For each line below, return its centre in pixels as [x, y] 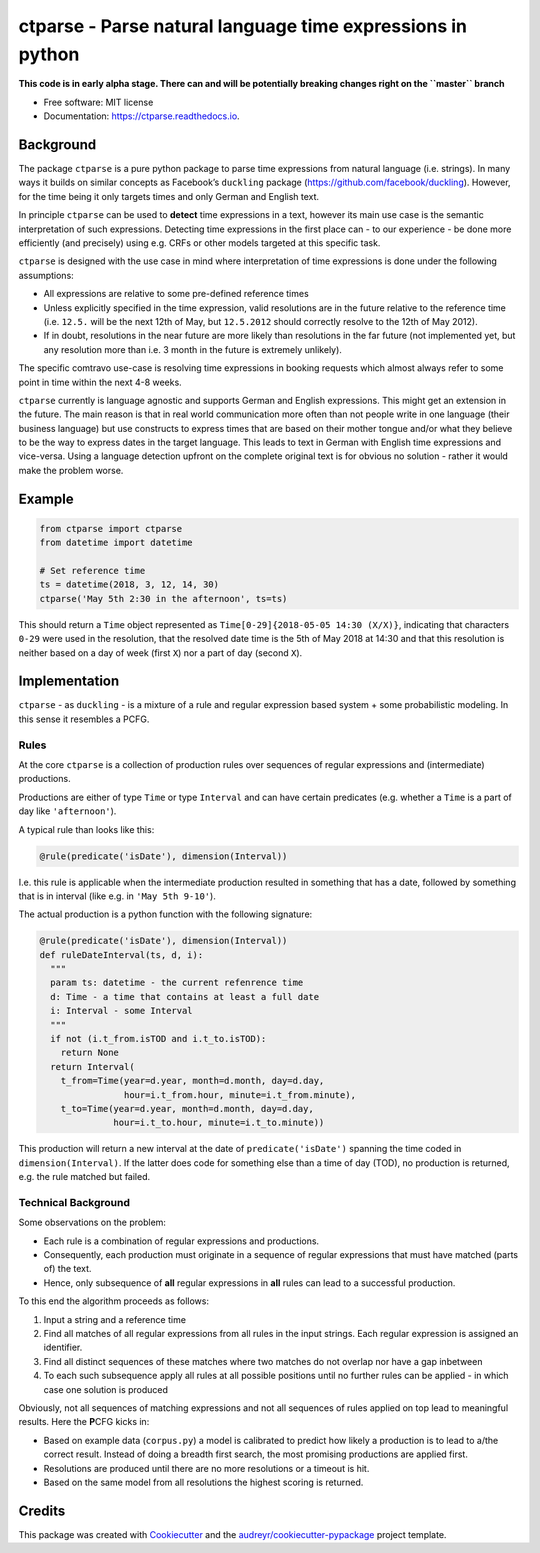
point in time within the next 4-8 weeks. [100, 382]
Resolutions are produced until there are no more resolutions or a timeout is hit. [206, 1468]
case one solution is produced [106, 1389]
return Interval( [92, 1066]
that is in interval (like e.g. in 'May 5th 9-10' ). [117, 896]
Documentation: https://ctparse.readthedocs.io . [141, 116]
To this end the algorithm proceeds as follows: [114, 1301]
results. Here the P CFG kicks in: [84, 1422]
